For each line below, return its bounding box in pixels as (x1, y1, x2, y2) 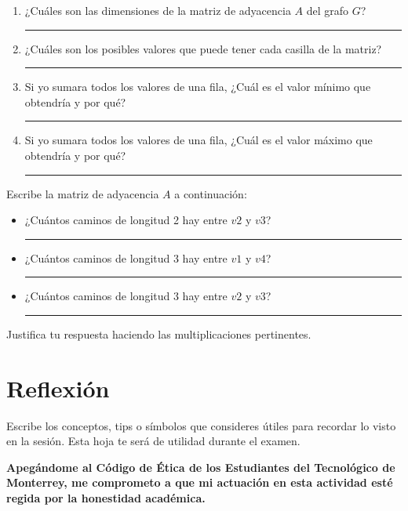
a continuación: (174, 185, 247, 201)
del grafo (306, 2, 349, 18)
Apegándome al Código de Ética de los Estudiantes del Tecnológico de (6, 458, 395, 475)
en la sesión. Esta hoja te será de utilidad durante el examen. (6, 433, 301, 449)
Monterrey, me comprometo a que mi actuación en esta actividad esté (6, 474, 393, 491)
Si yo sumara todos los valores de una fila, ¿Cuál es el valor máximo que (24, 132, 373, 148)
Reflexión (6, 371, 110, 404)
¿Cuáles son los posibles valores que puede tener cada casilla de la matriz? (24, 40, 382, 56)
